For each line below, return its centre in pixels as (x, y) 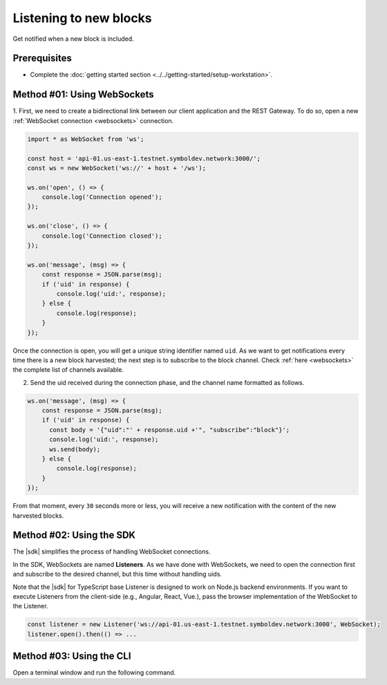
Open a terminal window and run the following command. (94, 673)
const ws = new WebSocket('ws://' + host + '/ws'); (117, 168)
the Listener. (30, 606)
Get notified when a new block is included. (73, 39)
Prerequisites (42, 58)
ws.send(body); (75, 449)
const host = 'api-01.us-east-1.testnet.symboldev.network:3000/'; (144, 158)
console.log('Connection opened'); (102, 197)
